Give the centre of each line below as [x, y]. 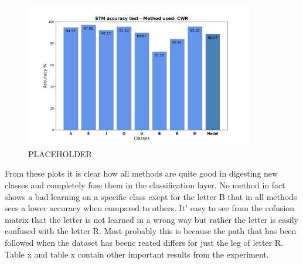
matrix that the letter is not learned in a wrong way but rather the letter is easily [151, 219]
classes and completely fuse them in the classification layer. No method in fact [145, 185]
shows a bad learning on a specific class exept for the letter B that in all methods [151, 196]
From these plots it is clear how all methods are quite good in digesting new [142, 173]
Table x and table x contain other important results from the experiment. [137, 254]
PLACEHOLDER [60, 153]
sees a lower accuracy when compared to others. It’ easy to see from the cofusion [150, 208]
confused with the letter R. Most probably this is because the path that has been [151, 231]
